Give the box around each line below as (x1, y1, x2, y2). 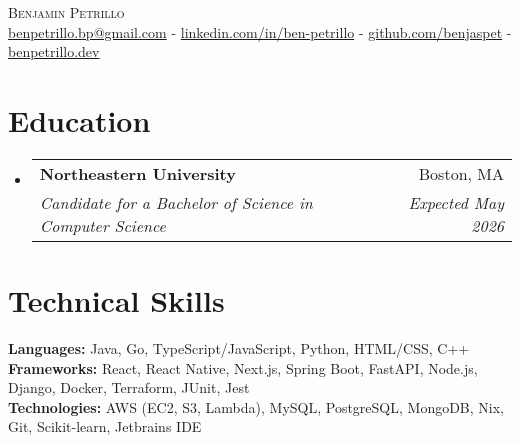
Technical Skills (8, 280, 225, 321)
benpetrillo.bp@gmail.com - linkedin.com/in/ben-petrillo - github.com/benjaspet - (8, 21, 512, 42)
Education (8, 99, 151, 140)
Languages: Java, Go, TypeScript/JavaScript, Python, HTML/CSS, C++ (8, 338, 470, 359)
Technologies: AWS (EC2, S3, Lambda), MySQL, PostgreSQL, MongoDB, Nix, (8, 396, 504, 417)
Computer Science (39, 213, 166, 237)
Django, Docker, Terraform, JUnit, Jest (8, 377, 250, 398)
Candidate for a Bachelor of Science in (39, 190, 313, 214)
